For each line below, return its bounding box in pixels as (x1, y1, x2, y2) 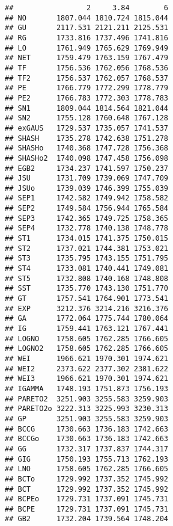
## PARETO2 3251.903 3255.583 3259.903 (5, 394, 169, 403)
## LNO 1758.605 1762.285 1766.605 (5, 465, 169, 474)
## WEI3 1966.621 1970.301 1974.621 (5, 374, 169, 383)
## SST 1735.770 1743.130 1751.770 (5, 284, 169, 293)
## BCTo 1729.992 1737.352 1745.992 (5, 474, 169, 483)
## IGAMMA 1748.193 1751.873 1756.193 (5, 384, 169, 393)
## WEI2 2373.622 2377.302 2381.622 (5, 364, 169, 373)
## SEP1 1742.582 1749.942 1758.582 (5, 194, 169, 203)
